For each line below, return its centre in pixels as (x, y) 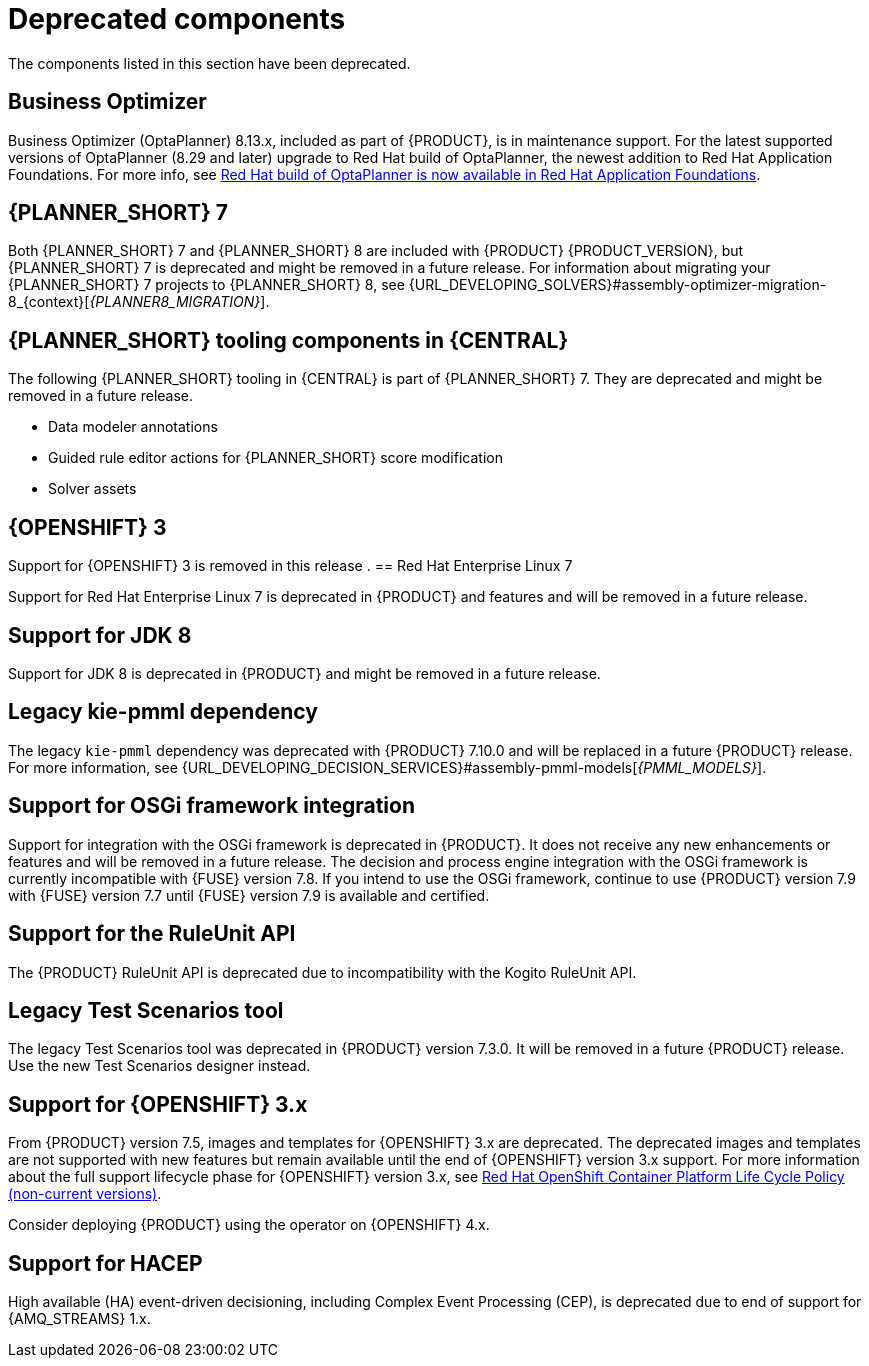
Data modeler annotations (133, 427)
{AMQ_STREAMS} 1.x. (79, 1319)
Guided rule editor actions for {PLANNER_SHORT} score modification (275, 458)
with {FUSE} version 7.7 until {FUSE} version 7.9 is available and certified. (249, 895)
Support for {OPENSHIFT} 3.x (158, 1104)
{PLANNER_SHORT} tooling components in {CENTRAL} (288, 340)
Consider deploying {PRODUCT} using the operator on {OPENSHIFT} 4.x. (249, 1225)
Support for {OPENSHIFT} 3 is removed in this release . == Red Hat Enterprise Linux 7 (290, 566)
